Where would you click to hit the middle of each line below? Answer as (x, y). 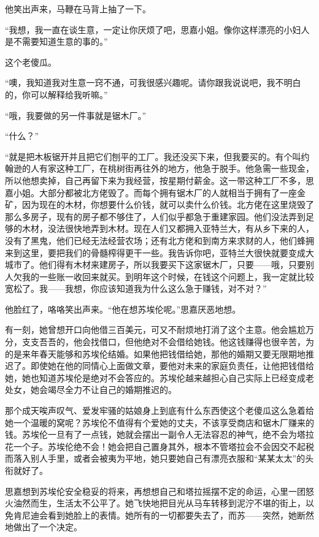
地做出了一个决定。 (44, 527)
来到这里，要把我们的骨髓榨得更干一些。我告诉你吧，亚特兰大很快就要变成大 (159, 252)
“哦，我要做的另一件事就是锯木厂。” (76, 115)
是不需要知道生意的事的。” (56, 41)
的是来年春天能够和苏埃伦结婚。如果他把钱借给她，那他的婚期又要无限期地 (155, 353)
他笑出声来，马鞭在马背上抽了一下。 (78, 9)
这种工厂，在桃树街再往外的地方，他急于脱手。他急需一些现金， (185, 168)
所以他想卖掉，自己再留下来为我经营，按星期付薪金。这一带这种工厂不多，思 (159, 180)
